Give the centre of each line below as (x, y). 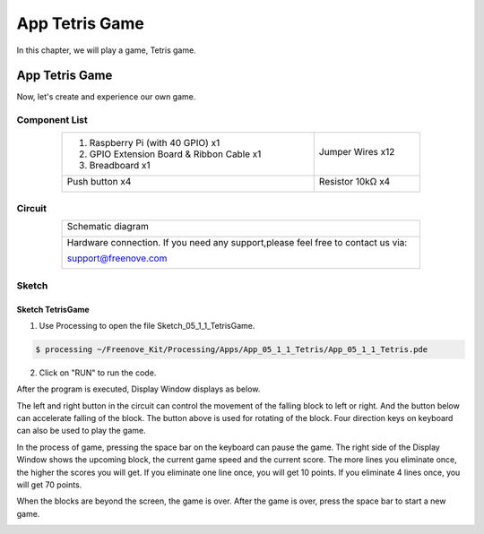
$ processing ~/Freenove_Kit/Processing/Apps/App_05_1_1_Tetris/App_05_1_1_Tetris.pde (232, 349)
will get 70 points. (49, 485)
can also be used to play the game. (82, 431)
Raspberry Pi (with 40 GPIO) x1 (155, 142)
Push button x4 (99, 181)
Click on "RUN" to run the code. (98, 373)
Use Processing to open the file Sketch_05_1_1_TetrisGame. (147, 325)
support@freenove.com (117, 258)
